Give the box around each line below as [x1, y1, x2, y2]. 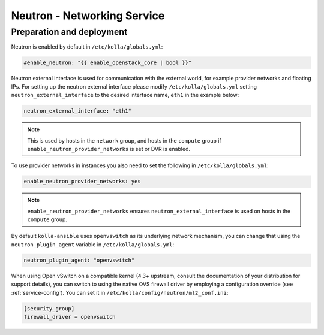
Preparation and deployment [11, 26, 128, 37]
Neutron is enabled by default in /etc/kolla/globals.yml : [11, 43, 163, 50]
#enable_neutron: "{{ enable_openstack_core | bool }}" [23, 59, 192, 66]
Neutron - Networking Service [11, 9, 165, 22]
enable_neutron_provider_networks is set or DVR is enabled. [27, 145, 191, 152]
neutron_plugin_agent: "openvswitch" [23, 256, 135, 264]
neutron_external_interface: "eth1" [23, 108, 132, 114]
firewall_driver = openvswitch [23, 313, 116, 320]
